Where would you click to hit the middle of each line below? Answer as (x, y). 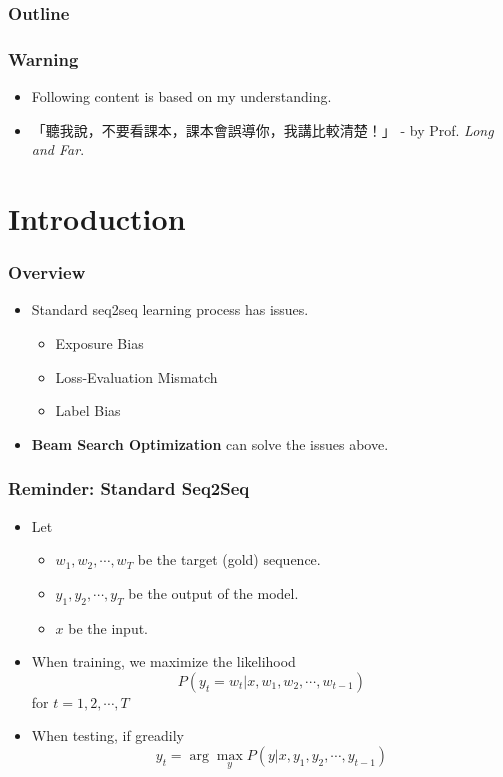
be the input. (108, 627)
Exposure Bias (99, 343)
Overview (47, 272)
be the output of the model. (213, 592)
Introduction (97, 218)
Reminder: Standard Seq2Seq (129, 488)
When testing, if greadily (107, 735)
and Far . (58, 149)
